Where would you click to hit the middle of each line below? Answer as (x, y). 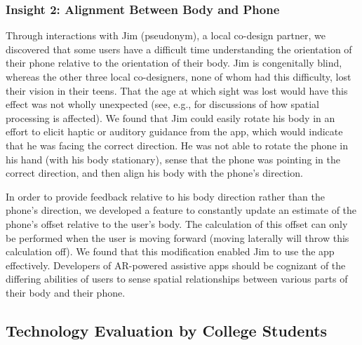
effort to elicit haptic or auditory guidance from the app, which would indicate (174, 131)
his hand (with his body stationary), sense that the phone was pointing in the (173, 159)
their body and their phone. (66, 292)
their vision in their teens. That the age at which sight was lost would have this (177, 90)
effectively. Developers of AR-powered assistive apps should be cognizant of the (176, 265)
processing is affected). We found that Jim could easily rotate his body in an (170, 117)
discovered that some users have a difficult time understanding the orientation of (179, 49)
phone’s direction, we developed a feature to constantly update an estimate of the (181, 210)
